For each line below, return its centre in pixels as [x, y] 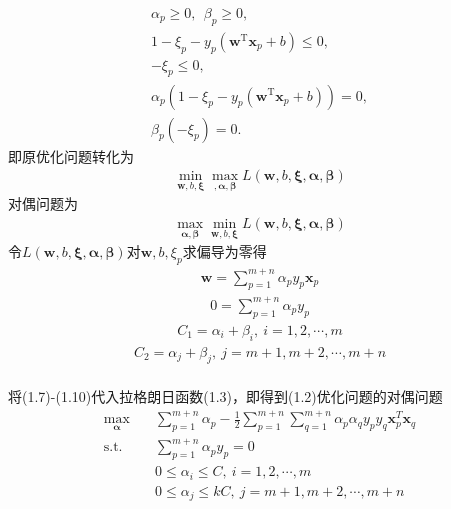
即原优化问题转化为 [71, 155]
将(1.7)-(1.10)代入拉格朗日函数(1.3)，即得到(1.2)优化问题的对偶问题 [225, 395]
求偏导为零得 [224, 251]
